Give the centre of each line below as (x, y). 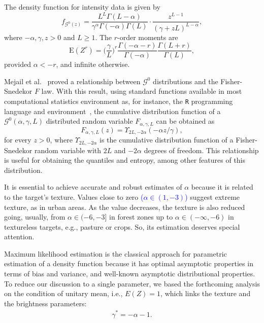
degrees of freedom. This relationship (201, 150)
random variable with (68, 150)
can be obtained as (185, 121)
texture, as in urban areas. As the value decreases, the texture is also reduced (125, 207)
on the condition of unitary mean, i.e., (63, 293)
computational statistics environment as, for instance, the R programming (119, 101)
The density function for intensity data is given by (82, 7)
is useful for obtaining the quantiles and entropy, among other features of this (125, 160)
